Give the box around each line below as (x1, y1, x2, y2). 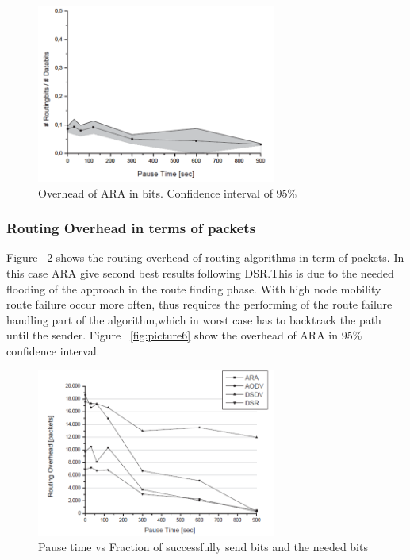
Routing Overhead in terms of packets (6, 218, 256, 238)
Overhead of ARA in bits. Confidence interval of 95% (38, 184, 297, 201)
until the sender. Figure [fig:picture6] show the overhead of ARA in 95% (6, 327, 362, 343)
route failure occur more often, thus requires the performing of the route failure (6, 296, 393, 313)
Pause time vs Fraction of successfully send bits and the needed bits (38, 539, 368, 555)
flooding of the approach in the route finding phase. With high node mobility (6, 280, 381, 297)
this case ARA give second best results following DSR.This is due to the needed (6, 264, 394, 281)
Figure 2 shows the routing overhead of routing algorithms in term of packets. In (6, 249, 404, 266)
